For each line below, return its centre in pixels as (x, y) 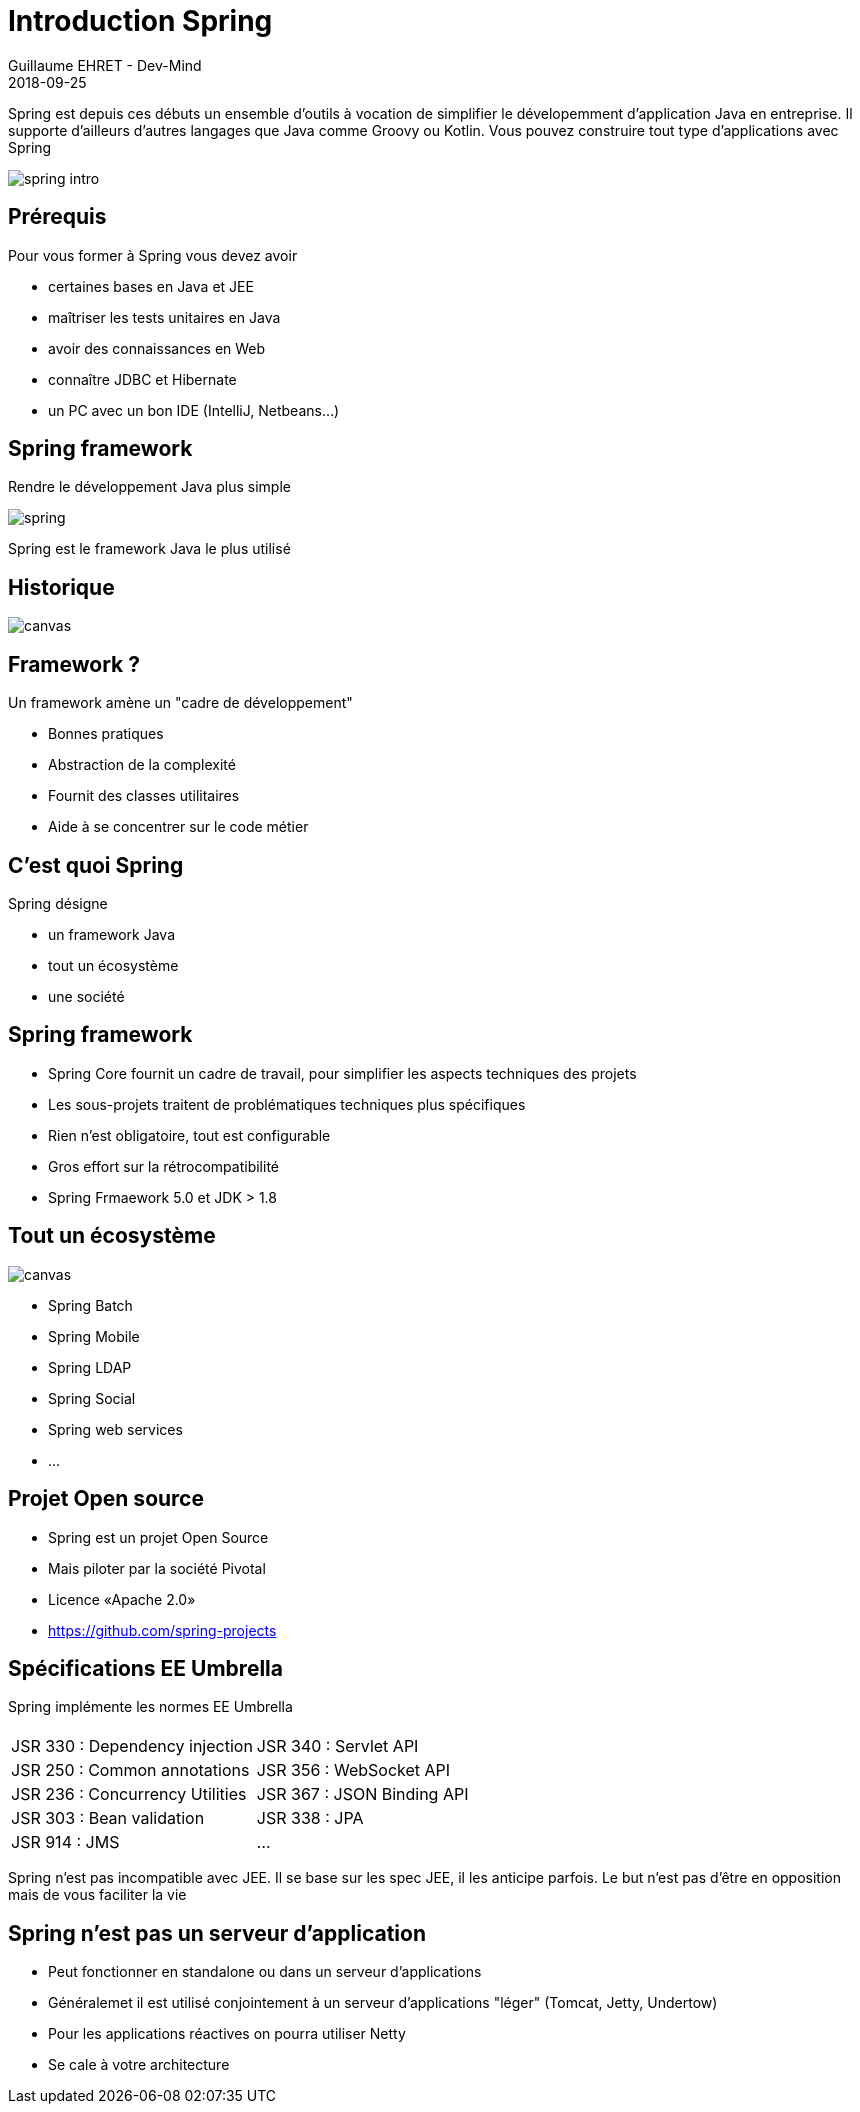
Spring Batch (90, 1305)
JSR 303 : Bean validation (108, 1818)
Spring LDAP (90, 1367)
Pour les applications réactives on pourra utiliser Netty (227, 2034)
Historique (61, 587)
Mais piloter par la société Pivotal (157, 1568)
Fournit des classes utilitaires (144, 796)
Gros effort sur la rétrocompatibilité (163, 1166)
